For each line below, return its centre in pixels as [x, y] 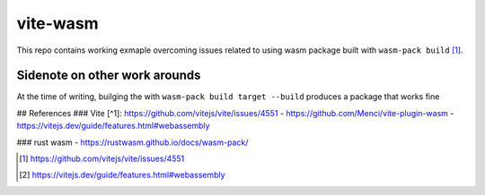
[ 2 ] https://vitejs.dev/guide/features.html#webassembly [122, 175]
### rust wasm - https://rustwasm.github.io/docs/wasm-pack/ [132, 142]
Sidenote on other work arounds [109, 76]
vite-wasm [57, 23]
